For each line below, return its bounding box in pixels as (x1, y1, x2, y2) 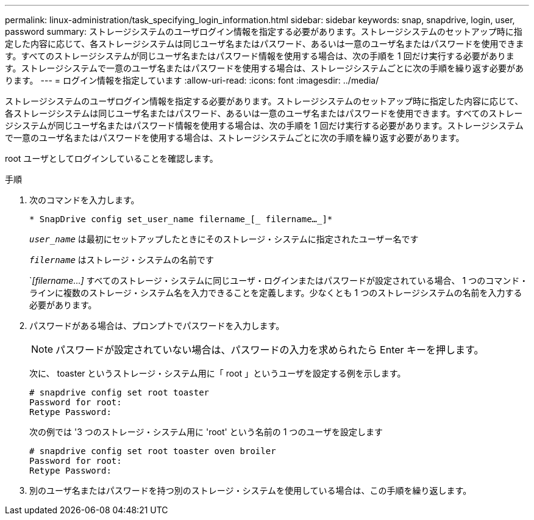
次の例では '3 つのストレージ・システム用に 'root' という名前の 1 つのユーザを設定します (29, 427, 383, 437)
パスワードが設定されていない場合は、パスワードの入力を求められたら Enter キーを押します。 (55, 344, 484, 356)
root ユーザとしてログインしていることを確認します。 (5, 153, 218, 164)
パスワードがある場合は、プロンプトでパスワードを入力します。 (29, 320, 285, 331)
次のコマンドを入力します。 (29, 195, 140, 205)
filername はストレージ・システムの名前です (29, 255, 215, 265)
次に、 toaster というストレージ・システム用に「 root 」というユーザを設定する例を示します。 (29, 368, 406, 378)
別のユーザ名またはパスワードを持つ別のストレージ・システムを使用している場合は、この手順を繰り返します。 (29, 485, 472, 496)
